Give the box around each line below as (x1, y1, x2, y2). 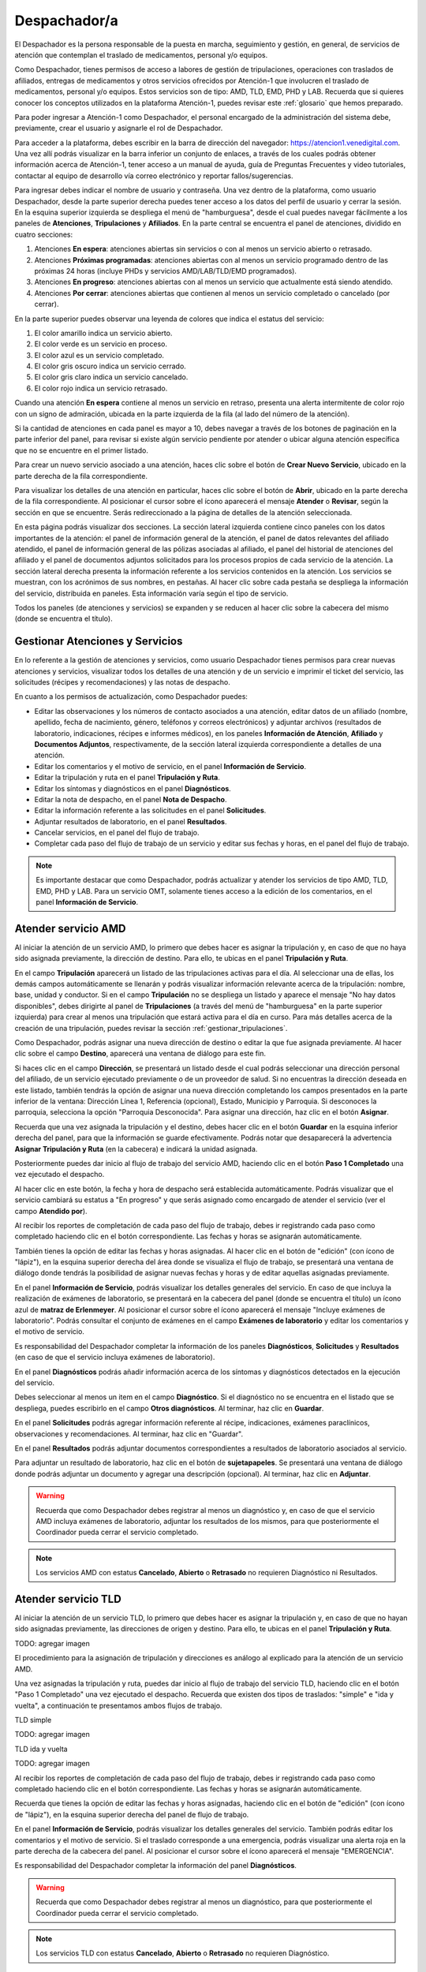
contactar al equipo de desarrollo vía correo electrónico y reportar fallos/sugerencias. (14, 170, 293, 181)
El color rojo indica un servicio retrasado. (34, 383, 168, 393)
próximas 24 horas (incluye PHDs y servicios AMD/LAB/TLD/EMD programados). (34, 266, 297, 275)
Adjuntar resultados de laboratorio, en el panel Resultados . (34, 816, 227, 826)
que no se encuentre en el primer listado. (14, 446, 149, 455)
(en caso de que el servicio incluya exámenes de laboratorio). (14, 1353, 215, 1362)
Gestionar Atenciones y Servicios (14, 635, 183, 648)
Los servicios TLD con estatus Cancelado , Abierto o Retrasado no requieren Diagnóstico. (35, 1948, 330, 1958)
